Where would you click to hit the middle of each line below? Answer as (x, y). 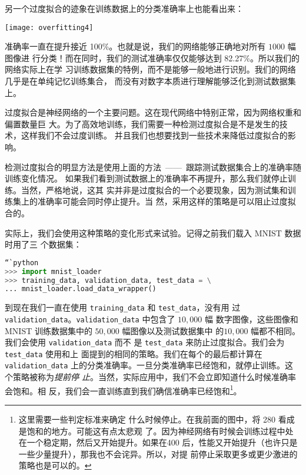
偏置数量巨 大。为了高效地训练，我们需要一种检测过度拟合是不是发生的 (142, 123)
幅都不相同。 (276, 330)
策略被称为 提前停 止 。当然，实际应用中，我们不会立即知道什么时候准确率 (154, 377)
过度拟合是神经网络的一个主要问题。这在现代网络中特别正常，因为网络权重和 (153, 112)
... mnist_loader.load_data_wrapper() (81, 289)
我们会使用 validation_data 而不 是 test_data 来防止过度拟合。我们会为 (145, 342)
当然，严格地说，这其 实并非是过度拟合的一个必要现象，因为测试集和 (154, 189)
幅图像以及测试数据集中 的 (173, 330)
